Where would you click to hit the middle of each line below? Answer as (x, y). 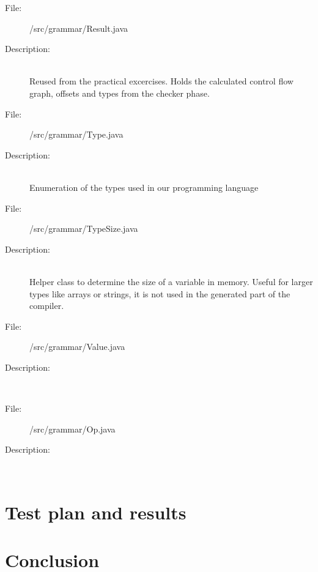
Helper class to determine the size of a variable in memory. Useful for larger (171, 281)
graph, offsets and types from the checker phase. (120, 93)
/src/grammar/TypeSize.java (84, 228)
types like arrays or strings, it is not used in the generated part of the (160, 293)
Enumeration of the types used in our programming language (144, 187)
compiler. (47, 306)
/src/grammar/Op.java (72, 429)
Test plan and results (96, 512)
